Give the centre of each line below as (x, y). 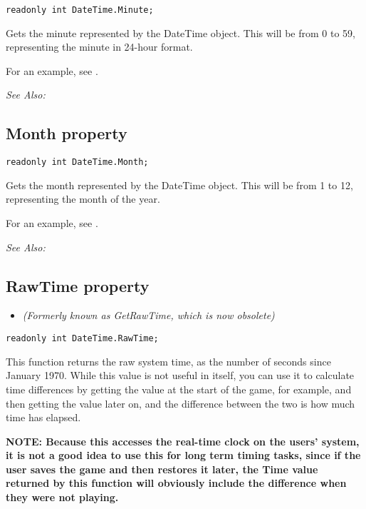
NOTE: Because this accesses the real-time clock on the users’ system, (183, 441)
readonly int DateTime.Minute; (80, 10)
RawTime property (78, 285)
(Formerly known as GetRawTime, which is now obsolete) (148, 315)
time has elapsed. (43, 417)
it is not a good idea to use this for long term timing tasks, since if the (183, 455)
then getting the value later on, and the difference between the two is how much (181, 403)
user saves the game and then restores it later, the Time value (162, 469)
